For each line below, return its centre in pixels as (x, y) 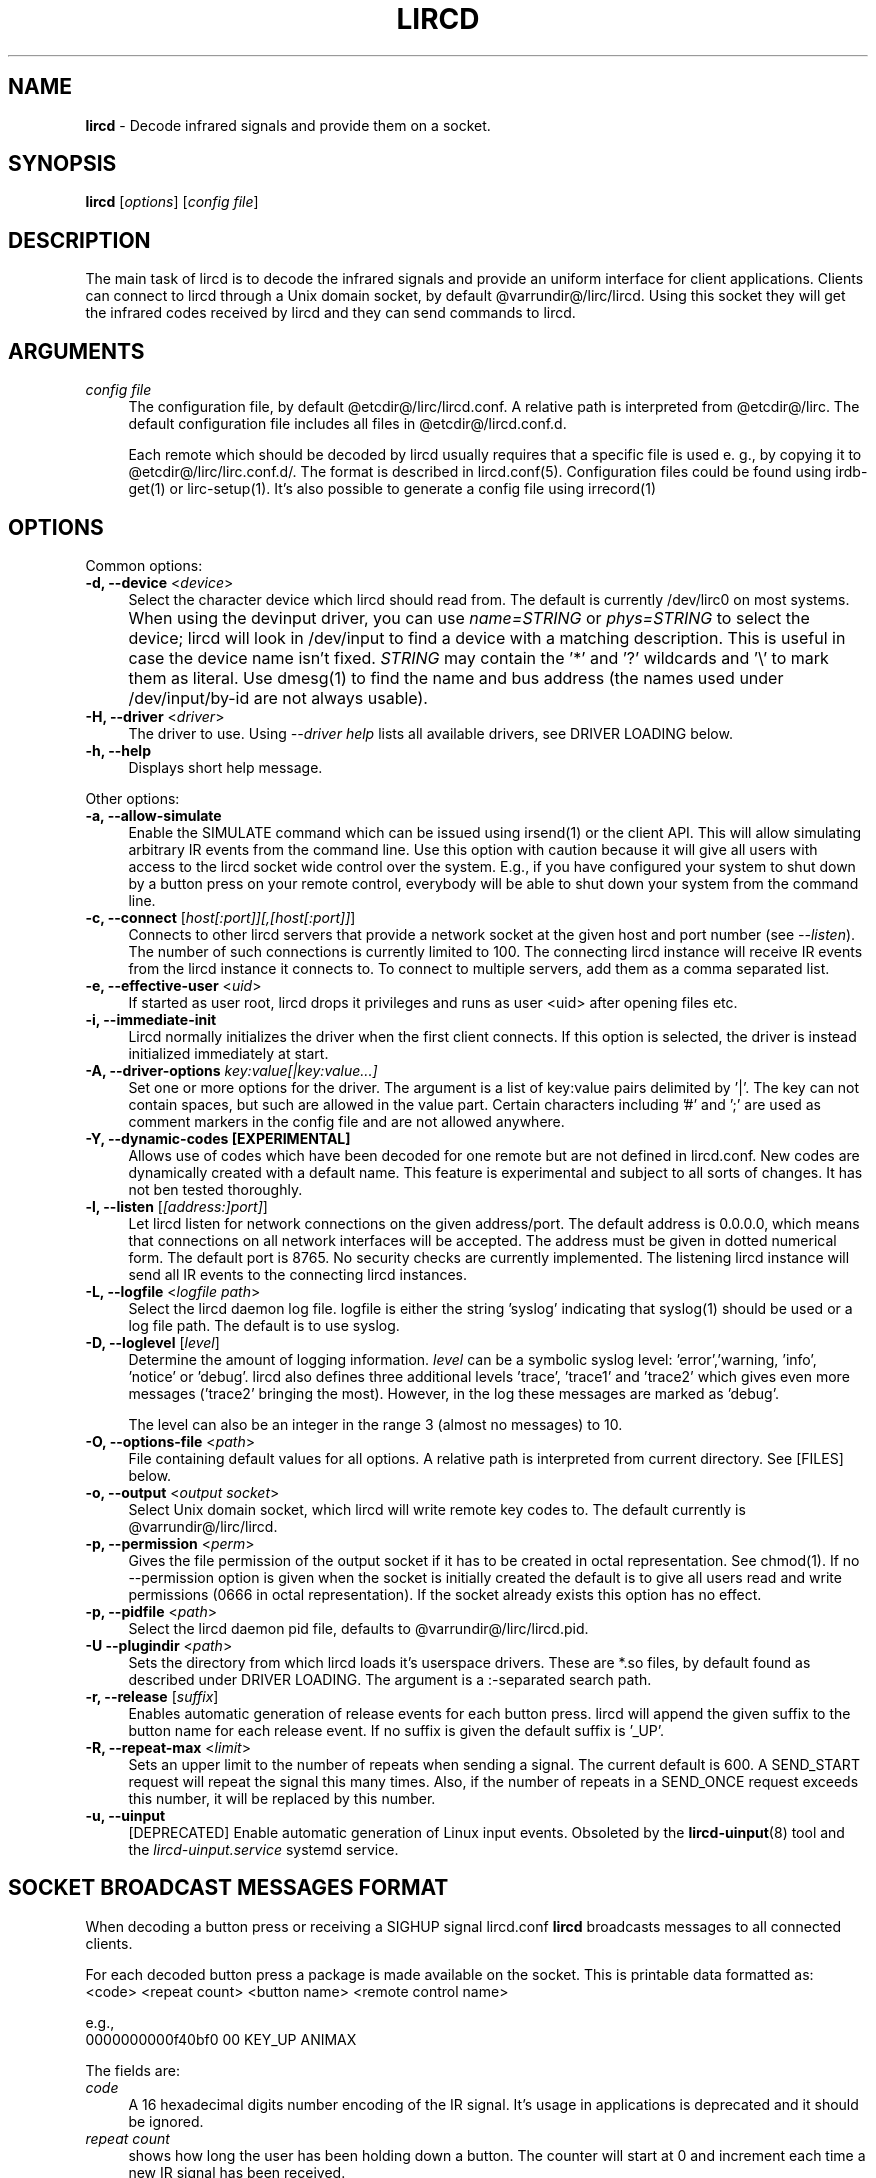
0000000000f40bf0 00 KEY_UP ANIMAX (221, 2039)
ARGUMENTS (76, 351)
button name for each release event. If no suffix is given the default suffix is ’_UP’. (396, 1730)
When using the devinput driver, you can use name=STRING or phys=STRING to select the (469, 617)
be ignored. (166, 2121)
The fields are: (132, 2070)
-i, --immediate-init (151, 1019)
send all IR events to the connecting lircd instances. (298, 1274)
